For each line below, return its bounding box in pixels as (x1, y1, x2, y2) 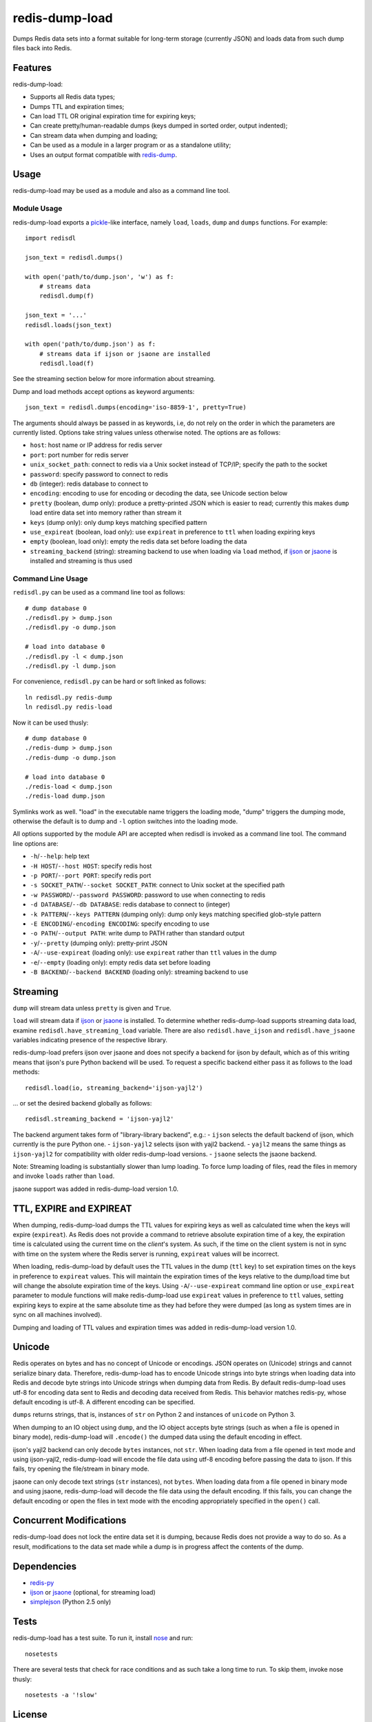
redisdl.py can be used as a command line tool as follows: (12, 588, 185, 597)
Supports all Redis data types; (30, 93, 115, 101)
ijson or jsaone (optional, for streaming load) (30, 1588, 156, 1597)
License (12, 1708, 48, 1720)
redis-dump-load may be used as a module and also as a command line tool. (12, 187, 231, 195)
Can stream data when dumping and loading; (30, 131, 158, 139)
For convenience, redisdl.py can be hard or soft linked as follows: (12, 677, 207, 685)
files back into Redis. (12, 43, 72, 52)
